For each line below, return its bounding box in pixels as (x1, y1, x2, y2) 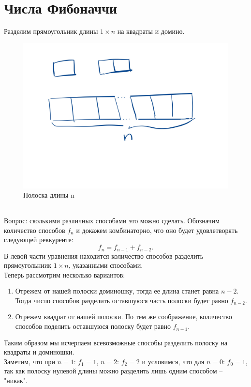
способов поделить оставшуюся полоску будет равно (15, 321, 171, 331)
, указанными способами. (68, 260, 143, 270)
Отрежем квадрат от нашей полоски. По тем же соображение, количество (15, 311, 232, 322)
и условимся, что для (142, 356, 205, 366)
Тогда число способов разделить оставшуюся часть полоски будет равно (15, 295, 228, 305)
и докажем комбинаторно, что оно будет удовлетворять (76, 225, 238, 235)
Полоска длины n (23, 190, 74, 200)
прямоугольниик (4, 260, 52, 270)
